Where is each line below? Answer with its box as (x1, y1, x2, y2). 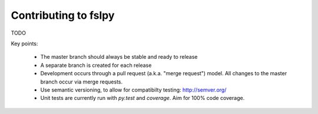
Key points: (11, 40, 38, 47)
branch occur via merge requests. (40, 78, 123, 85)
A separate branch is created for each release (40, 62, 152, 69)
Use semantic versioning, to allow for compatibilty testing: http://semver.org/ (40, 86, 227, 93)
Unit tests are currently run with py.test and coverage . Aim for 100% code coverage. (40, 95, 245, 102)
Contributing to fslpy (11, 9, 115, 22)
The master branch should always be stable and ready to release (40, 53, 198, 61)
